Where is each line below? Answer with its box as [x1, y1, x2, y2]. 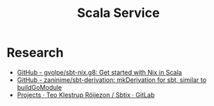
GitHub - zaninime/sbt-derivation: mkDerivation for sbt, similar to [16, 76, 207, 84]
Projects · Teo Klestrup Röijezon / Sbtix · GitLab [16, 90, 155, 99]
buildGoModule [16, 83, 62, 91]
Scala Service [77, 5, 160, 21]
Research [6, 45, 64, 61]
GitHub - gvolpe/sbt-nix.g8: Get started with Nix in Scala [16, 68, 182, 76]
